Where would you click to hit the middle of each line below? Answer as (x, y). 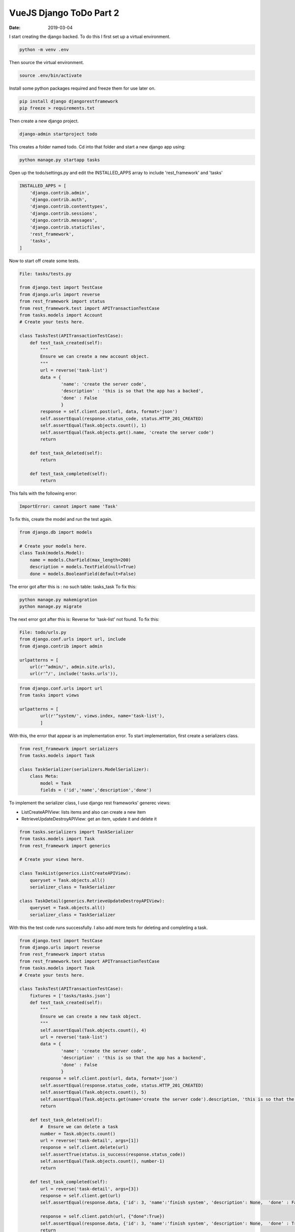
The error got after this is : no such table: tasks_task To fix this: (73, 586)
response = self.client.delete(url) (84, 1147)
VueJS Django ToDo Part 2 (64, 13)
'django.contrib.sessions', (64, 213)
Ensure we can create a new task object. (91, 1016)
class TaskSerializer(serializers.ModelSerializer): (84, 769)
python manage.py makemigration (59, 599)
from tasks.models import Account (61, 315)
